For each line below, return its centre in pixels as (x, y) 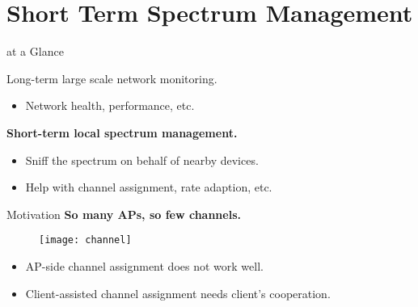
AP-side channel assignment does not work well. (144, 265)
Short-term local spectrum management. (122, 132)
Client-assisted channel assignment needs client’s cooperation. (178, 293)
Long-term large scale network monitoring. (112, 78)
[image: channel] (85, 240)
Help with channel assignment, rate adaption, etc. (149, 187)
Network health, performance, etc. (110, 105)
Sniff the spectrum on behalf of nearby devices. (142, 160)
